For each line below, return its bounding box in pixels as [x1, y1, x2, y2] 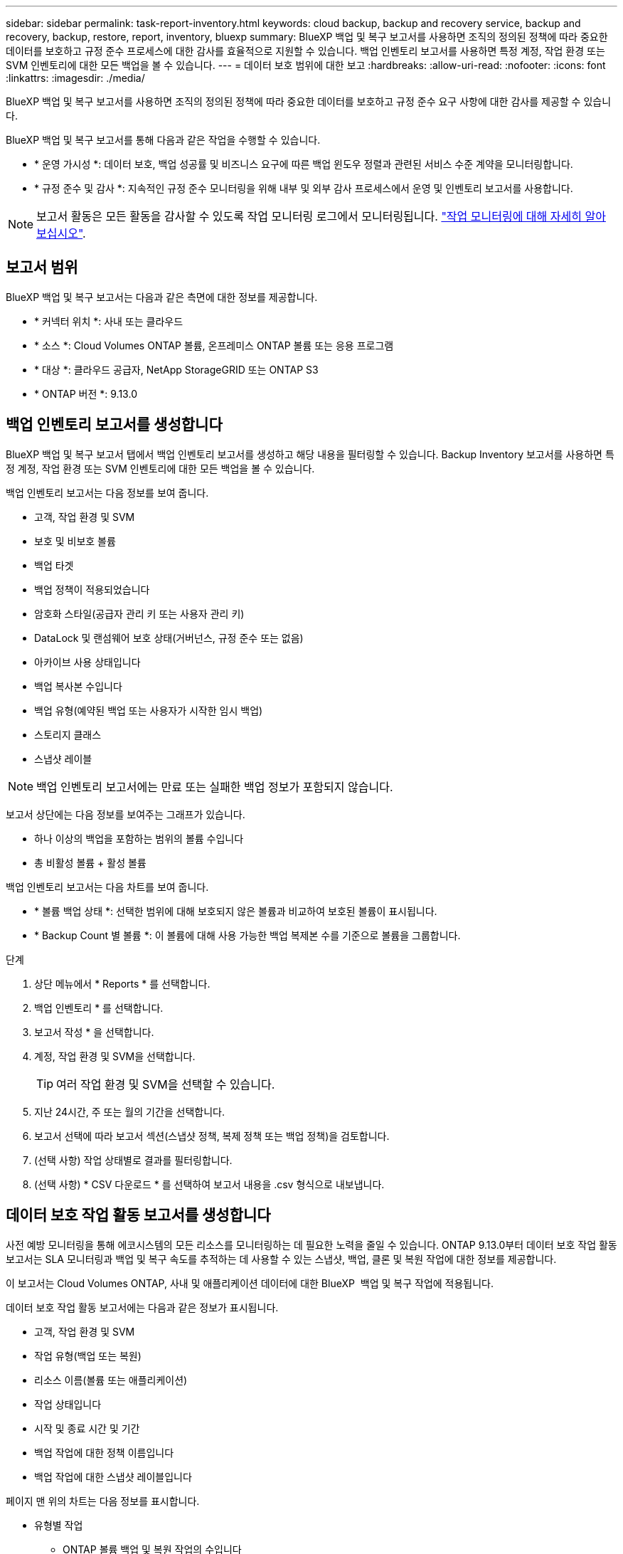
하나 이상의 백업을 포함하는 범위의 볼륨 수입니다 [34, 832, 244, 845]
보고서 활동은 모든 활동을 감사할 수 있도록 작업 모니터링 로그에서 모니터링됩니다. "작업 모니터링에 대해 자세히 [36, 209, 582, 223]
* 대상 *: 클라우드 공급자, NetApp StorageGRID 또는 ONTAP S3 [34, 363, 319, 376]
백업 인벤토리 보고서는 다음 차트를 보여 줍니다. [6, 880, 209, 893]
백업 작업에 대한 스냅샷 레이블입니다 [34, 1470, 192, 1483]
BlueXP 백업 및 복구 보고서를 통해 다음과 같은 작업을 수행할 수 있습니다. [6, 134, 321, 146]
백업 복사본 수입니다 [34, 680, 122, 692]
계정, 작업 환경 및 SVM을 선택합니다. [34, 1050, 196, 1062]
